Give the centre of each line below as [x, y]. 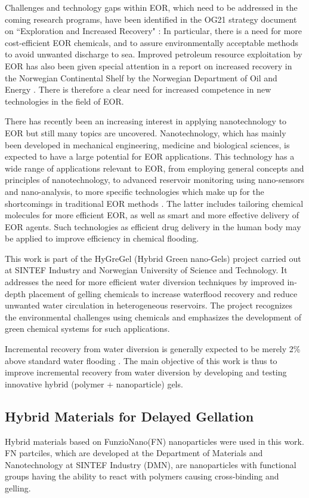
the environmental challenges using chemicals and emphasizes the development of [153, 317]
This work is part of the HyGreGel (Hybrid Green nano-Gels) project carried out [153, 258]
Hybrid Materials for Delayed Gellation [129, 416]
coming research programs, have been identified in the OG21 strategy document [151, 19]
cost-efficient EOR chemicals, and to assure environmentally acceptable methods [152, 42]
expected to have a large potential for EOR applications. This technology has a [150, 156]
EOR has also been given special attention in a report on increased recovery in [149, 65]
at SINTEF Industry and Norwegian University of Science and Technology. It [146, 270]
